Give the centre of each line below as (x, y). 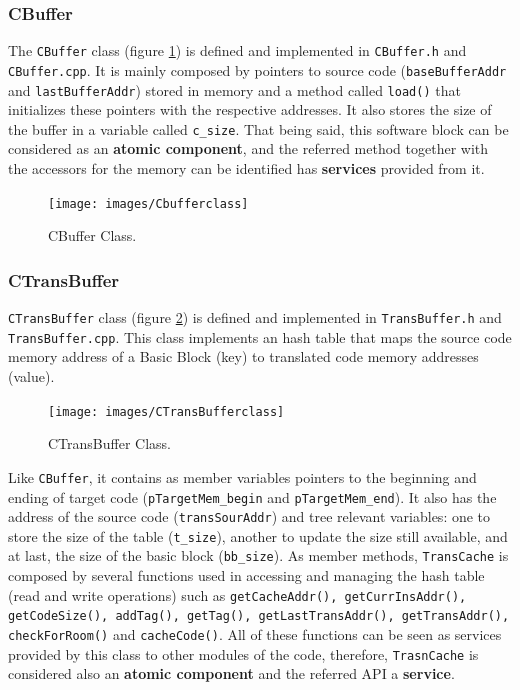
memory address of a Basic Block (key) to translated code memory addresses (243, 356)
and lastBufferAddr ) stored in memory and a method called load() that (234, 89)
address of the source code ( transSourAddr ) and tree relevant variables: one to (249, 516)
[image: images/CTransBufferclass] (166, 411)
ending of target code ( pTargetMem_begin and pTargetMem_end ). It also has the (252, 496)
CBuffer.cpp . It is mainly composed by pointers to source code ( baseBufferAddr (257, 69)
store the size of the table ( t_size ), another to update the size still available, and (258, 535)
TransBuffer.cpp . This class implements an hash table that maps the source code (260, 336)
